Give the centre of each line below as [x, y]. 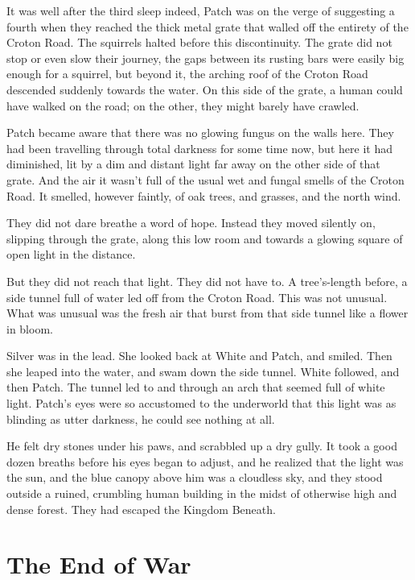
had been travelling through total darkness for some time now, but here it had [199, 148]
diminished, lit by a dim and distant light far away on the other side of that [193, 164]
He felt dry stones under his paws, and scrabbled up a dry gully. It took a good [202, 446]
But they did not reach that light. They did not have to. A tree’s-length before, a [207, 281]
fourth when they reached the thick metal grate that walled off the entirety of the [207, 26]
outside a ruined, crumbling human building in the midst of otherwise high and [202, 493]
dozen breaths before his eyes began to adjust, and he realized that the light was [205, 461]
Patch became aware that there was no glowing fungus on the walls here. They [200, 133]
